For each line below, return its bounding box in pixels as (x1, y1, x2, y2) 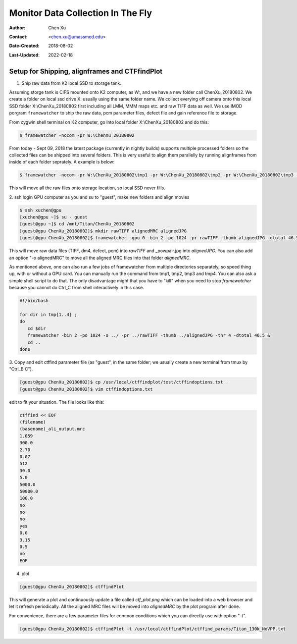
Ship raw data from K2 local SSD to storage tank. (21, 80, 121, 86)
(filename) (19, 419, 46, 425)
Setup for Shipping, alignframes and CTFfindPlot (9, 67, 163, 75)
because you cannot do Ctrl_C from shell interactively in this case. (9, 285, 145, 291)
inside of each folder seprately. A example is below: (9, 159, 115, 165)
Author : (9, 25, 26, 31)
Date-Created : (9, 43, 40, 49)
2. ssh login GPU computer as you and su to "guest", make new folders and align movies (9, 194, 190, 200)
